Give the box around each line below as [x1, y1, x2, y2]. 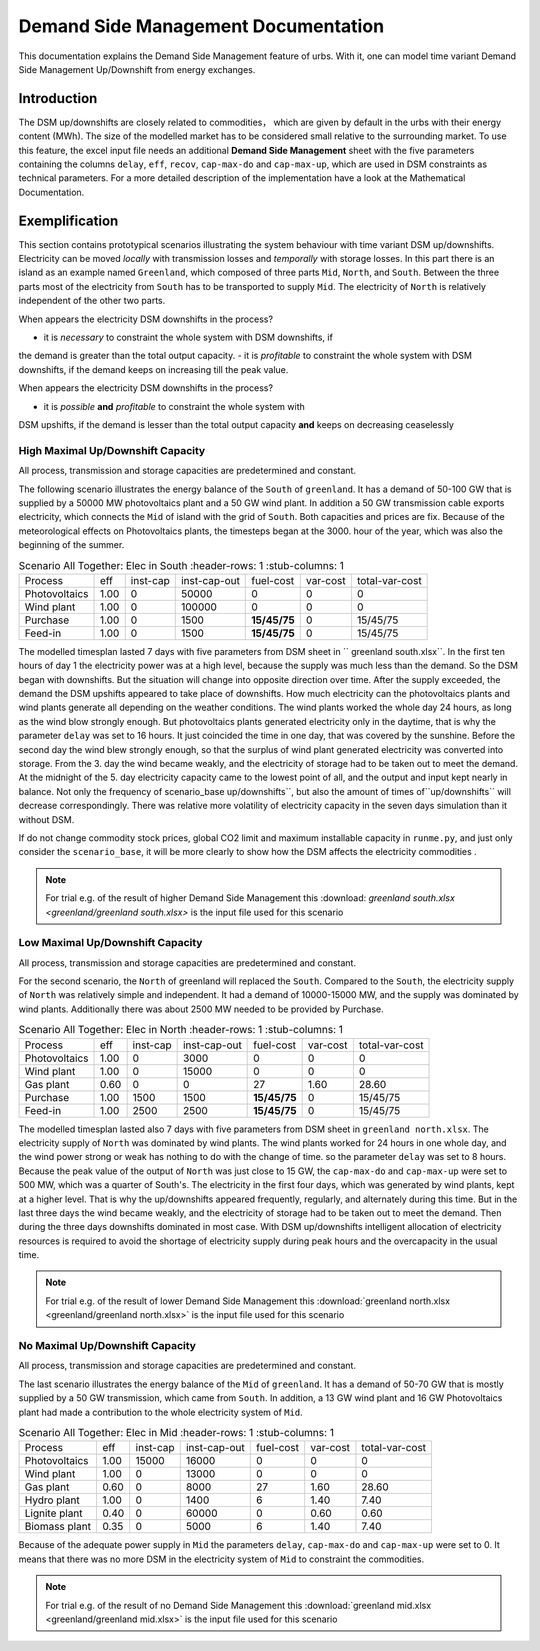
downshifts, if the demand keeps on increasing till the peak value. [18, 363, 289, 375]
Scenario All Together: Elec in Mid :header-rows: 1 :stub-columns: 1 [18, 1426, 335, 1440]
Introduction [18, 90, 98, 107]
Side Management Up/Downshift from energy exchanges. [18, 63, 256, 75]
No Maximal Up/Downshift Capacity [18, 1339, 197, 1353]
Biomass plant [24, 1520, 92, 1534]
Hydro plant [24, 1493, 80, 1507]
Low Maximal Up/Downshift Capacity [18, 936, 203, 950]
